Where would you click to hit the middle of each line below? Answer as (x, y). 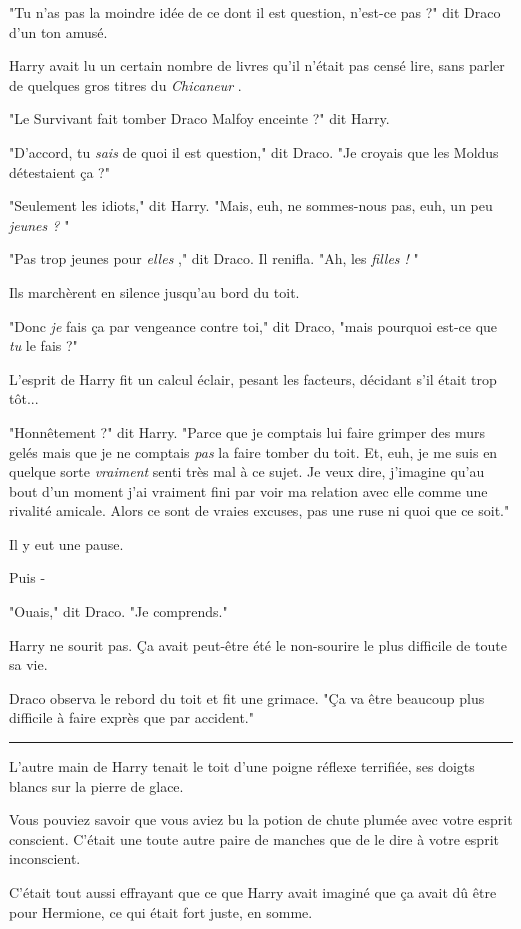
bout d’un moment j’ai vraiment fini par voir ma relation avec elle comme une (248, 490)
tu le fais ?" (43, 345)
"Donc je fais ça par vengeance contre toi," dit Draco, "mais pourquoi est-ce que (253, 325)
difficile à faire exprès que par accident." (131, 717)
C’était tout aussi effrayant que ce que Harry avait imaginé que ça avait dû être (253, 892)
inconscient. (45, 858)
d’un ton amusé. (58, 31)
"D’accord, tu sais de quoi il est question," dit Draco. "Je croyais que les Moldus (254, 151)
